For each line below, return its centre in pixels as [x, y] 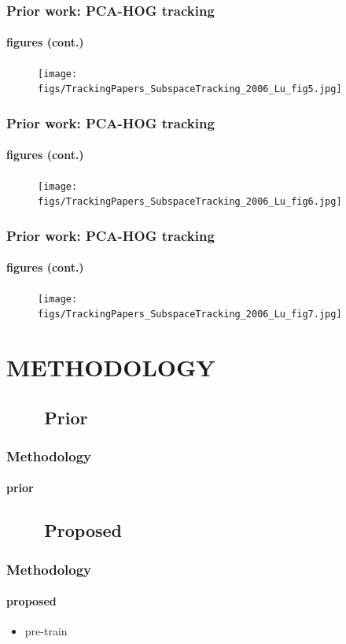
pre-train [46, 631]
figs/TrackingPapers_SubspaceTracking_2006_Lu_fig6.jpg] [190, 202]
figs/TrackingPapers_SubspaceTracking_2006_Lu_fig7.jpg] [190, 315]
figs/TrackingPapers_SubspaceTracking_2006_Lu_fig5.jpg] [190, 89]
